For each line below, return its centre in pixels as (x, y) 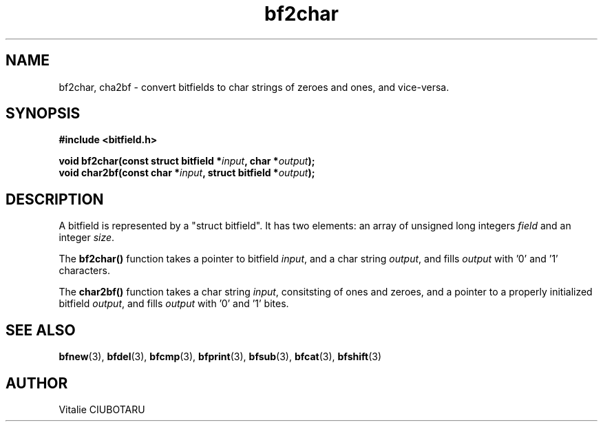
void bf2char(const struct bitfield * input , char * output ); (187, 161)
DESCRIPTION (55, 199)
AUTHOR (37, 383)
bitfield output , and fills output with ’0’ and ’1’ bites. (174, 304)
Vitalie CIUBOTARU (102, 409)
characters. (84, 271)
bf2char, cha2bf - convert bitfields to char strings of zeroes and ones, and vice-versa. (254, 87)
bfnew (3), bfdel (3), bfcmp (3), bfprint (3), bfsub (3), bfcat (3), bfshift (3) (220, 357)
